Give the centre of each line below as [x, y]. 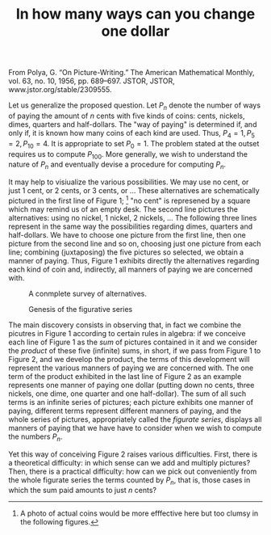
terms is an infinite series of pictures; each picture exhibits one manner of [131, 402]
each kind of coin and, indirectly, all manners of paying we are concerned [131, 269]
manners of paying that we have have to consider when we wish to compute [135, 428]
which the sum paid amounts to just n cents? [83, 491]
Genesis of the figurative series [81, 309]
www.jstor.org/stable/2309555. [60, 90]
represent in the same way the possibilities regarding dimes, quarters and [131, 226]
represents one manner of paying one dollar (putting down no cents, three [131, 385]
